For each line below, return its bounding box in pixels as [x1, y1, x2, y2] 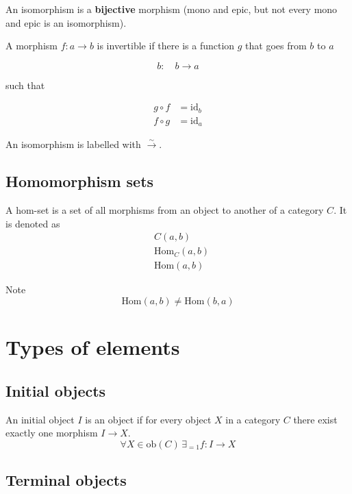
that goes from [245, 38, 307, 53]
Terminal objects [5, 469, 127, 491]
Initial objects [5, 380, 106, 401]
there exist [293, 412, 338, 426]
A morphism [5, 38, 58, 53]
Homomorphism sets [5, 171, 154, 192]
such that [5, 77, 45, 92]
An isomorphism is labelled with [5, 137, 141, 151]
